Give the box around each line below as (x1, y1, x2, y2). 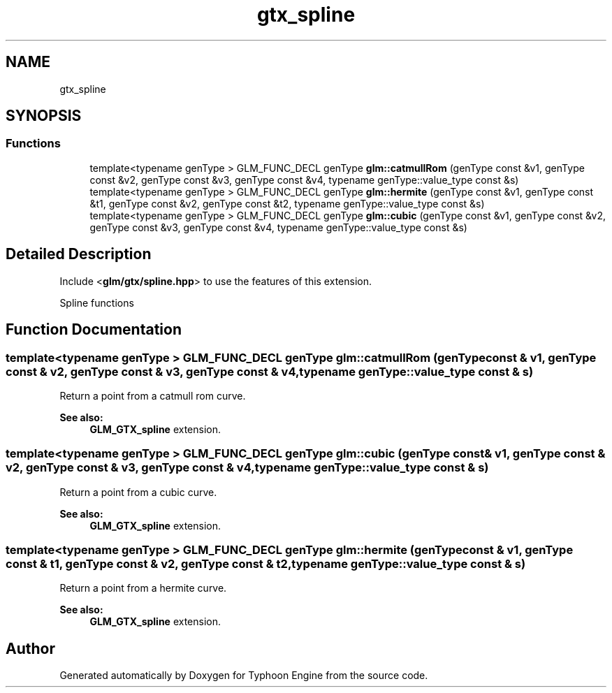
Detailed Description (6, 245, 152, 263)
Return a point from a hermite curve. (59, 582, 227, 594)
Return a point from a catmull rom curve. (59, 389, 246, 402)
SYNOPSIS (6, 107, 82, 125)
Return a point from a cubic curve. (59, 486, 217, 498)
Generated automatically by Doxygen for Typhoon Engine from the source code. (59, 669, 428, 682)
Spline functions (59, 296, 134, 309)
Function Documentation (6, 321, 182, 339)
